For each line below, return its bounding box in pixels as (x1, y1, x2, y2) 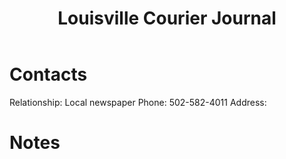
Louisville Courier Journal (57, 7, 277, 30)
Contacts (9, 63, 88, 86)
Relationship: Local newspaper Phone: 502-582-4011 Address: (9, 96, 267, 108)
